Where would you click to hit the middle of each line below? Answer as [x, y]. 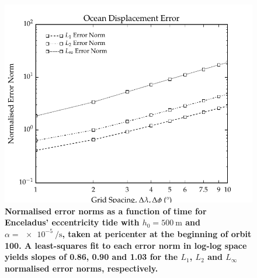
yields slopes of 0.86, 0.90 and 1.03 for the [91, 257]
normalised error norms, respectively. [81, 268]
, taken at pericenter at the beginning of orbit [157, 233]
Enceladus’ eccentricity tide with [72, 222]
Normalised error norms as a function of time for [106, 211]
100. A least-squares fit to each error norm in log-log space [126, 245]
